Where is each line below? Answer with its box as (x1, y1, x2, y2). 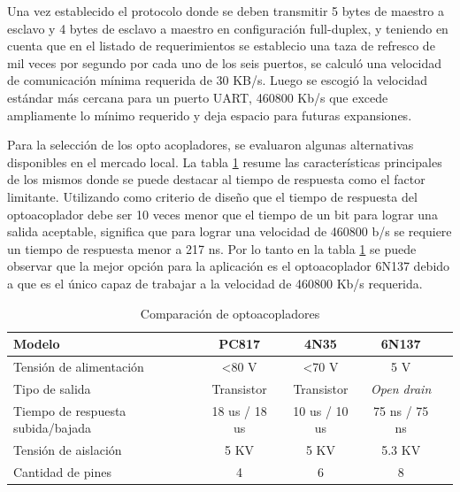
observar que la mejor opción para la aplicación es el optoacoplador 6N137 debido (7, 257, 450, 275)
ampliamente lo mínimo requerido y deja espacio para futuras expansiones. (7, 105, 412, 124)
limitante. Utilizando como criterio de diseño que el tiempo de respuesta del (7, 187, 418, 205)
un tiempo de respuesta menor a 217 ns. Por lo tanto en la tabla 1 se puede (7, 239, 417, 258)
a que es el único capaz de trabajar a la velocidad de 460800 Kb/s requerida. (7, 273, 423, 292)
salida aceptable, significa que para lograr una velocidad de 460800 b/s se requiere (7, 222, 452, 241)
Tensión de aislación (13, 441, 122, 459)
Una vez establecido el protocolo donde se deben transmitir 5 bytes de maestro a (7, 2, 444, 19)
